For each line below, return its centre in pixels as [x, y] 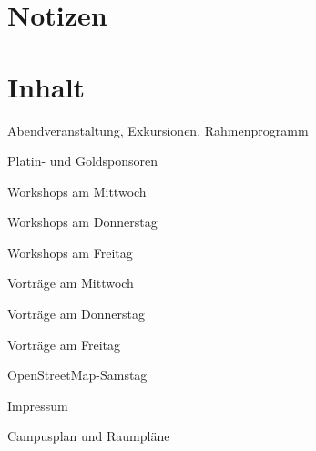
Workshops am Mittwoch [77, 191]
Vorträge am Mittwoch [71, 283]
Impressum [38, 405]
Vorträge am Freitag [64, 344]
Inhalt [46, 86]
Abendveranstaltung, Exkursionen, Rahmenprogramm [158, 130]
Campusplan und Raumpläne [89, 436]
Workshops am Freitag [70, 252]
